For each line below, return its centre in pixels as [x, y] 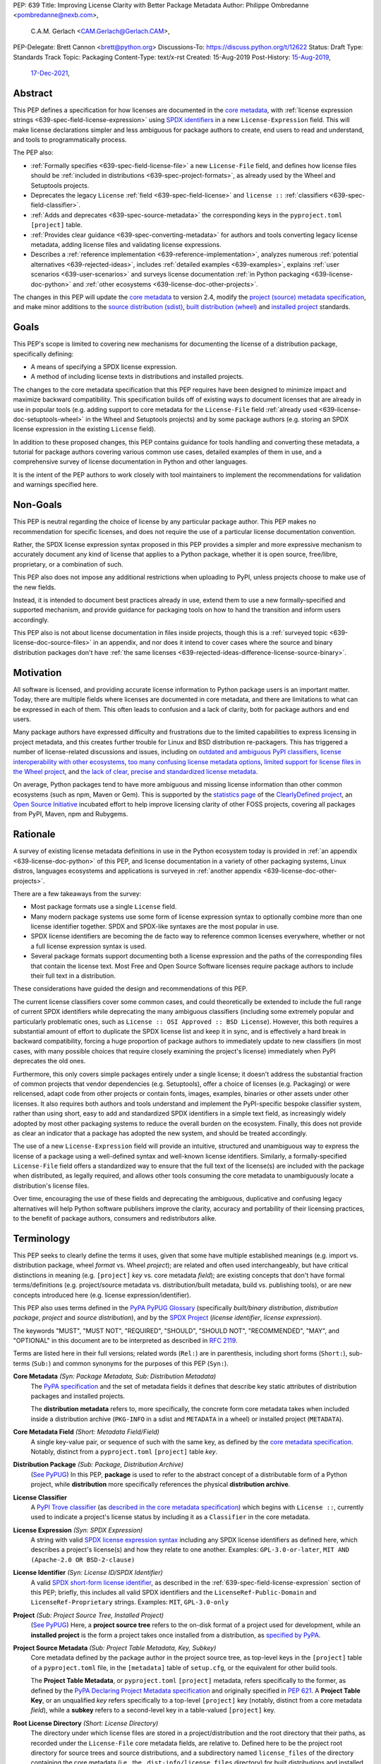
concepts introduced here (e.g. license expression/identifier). [102, 1295]
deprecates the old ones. [49, 1061]
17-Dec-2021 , [50, 73]
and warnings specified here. [55, 485]
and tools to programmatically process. [70, 140]
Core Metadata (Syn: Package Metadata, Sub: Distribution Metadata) [115, 1377]
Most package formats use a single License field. [104, 907]
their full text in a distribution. [73, 976]
